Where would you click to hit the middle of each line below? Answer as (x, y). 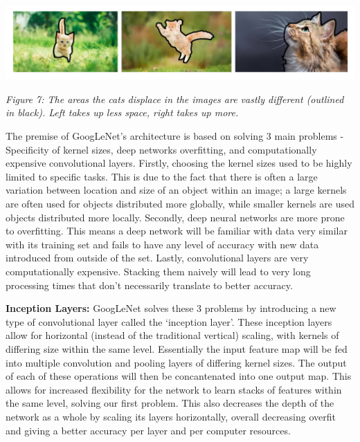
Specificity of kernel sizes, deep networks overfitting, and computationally (161, 149)
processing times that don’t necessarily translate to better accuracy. (149, 285)
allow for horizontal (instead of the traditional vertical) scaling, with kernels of (172, 335)
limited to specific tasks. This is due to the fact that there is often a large (162, 176)
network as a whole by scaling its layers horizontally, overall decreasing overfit (171, 416)
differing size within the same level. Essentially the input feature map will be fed (177, 348)
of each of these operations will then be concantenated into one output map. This (179, 376)
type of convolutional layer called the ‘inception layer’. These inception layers (169, 321)
